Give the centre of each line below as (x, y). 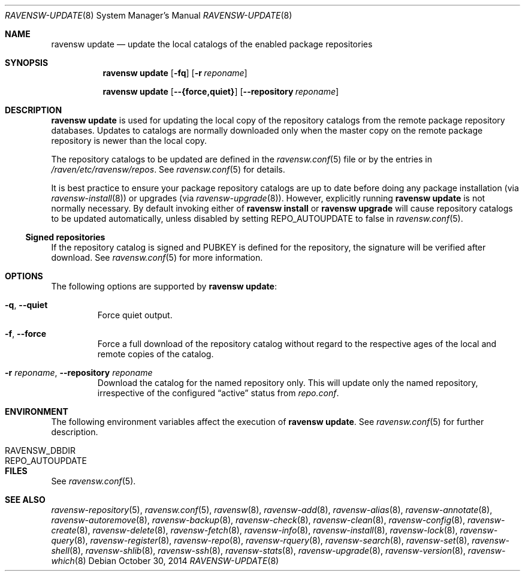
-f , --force (25, 334)
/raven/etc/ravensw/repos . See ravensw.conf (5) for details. (168, 169)
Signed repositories (65, 237)
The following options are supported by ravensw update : (164, 286)
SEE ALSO (25, 500)
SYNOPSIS (27, 63)
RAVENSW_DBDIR (40, 450)
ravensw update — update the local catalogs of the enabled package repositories (212, 44)
